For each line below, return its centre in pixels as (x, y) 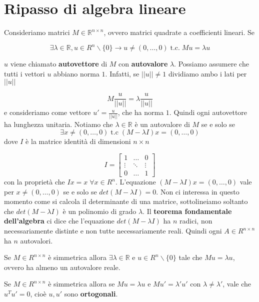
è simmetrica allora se (81, 284)
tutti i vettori (24, 73)
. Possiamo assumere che (211, 64)
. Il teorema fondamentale (187, 211)
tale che (190, 257)
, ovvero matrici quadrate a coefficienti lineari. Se (179, 32)
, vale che (237, 284)
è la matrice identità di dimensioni (78, 141)
